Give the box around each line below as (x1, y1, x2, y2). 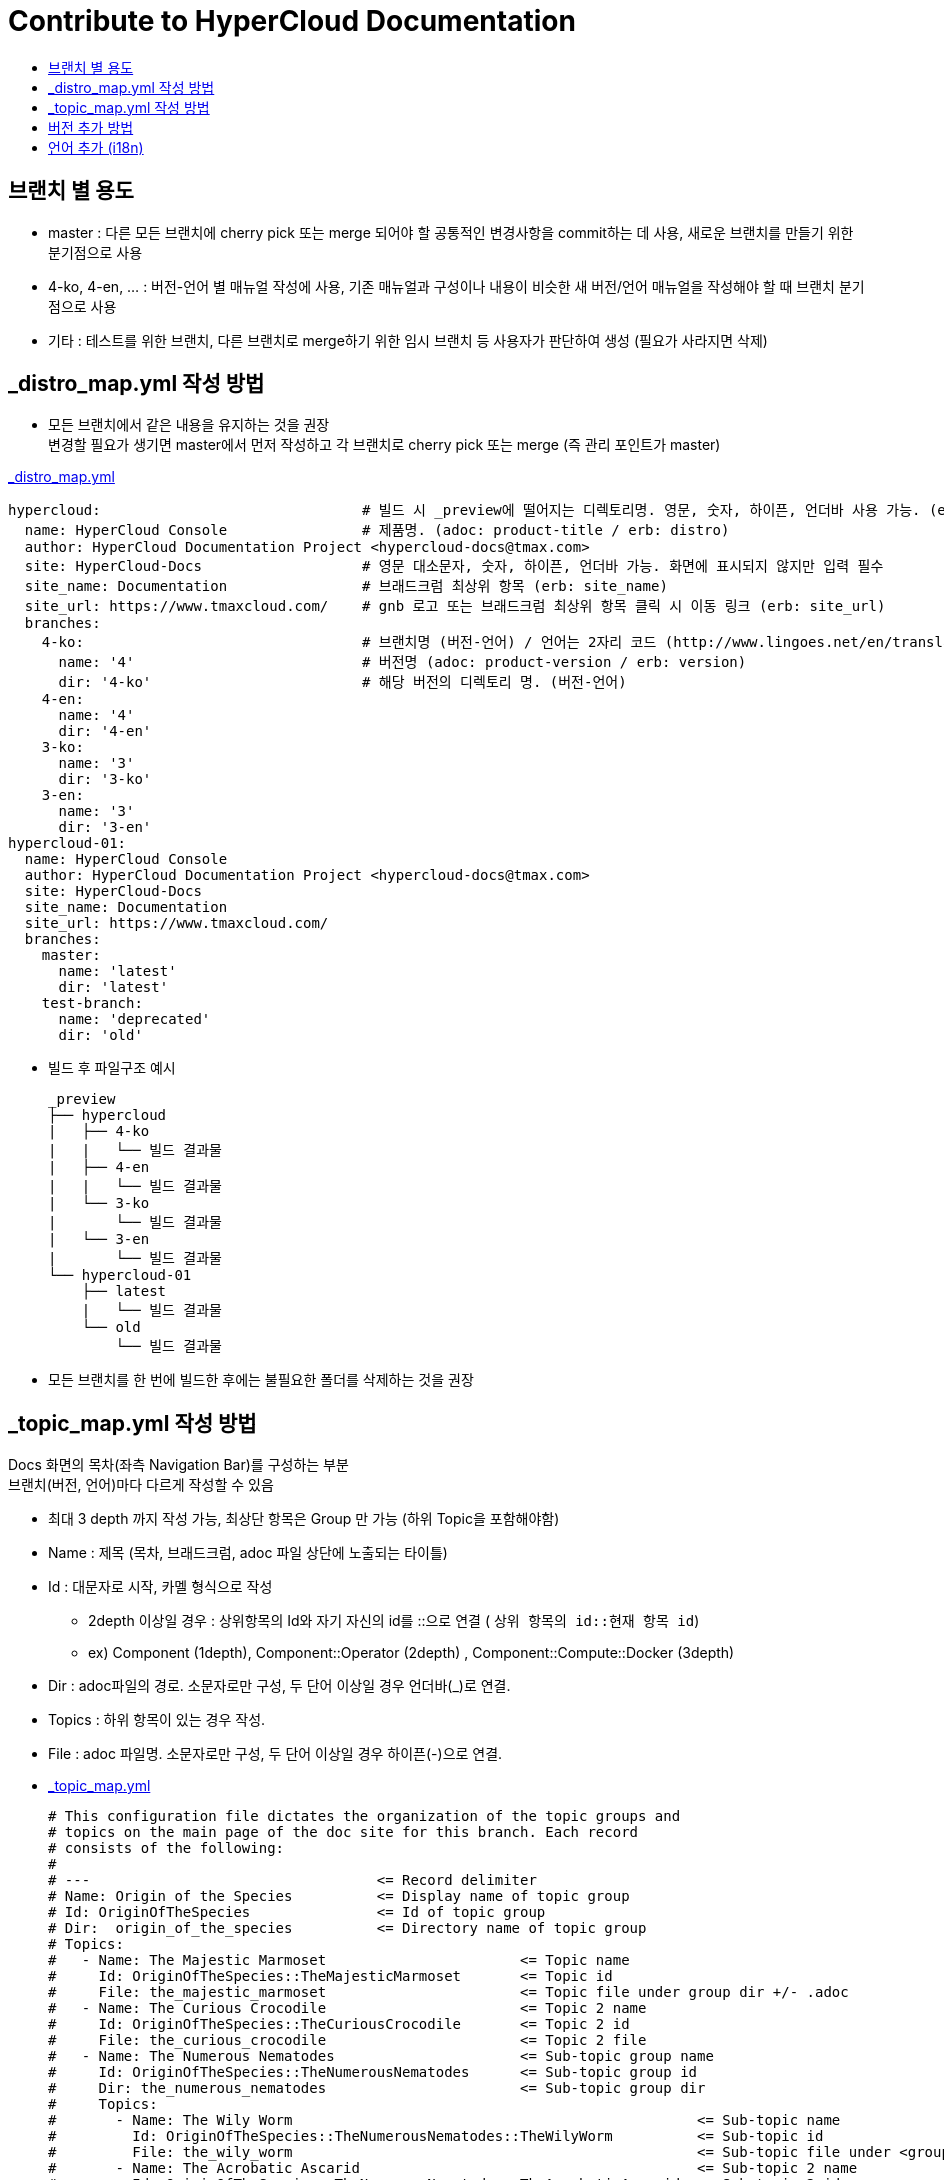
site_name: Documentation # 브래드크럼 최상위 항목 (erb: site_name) (24, 578, 668, 595)
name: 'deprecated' (58, 1011, 211, 1028)
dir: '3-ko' (58, 771, 152, 788)
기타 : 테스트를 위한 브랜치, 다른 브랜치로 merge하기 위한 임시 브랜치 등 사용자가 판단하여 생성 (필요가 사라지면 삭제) (48, 331, 768, 349)
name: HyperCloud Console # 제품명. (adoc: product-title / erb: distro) (24, 522, 730, 539)
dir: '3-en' (58, 819, 152, 836)
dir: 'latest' (58, 979, 169, 996)
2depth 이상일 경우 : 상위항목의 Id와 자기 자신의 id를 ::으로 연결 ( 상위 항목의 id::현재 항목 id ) (88, 1612, 700, 1630)
